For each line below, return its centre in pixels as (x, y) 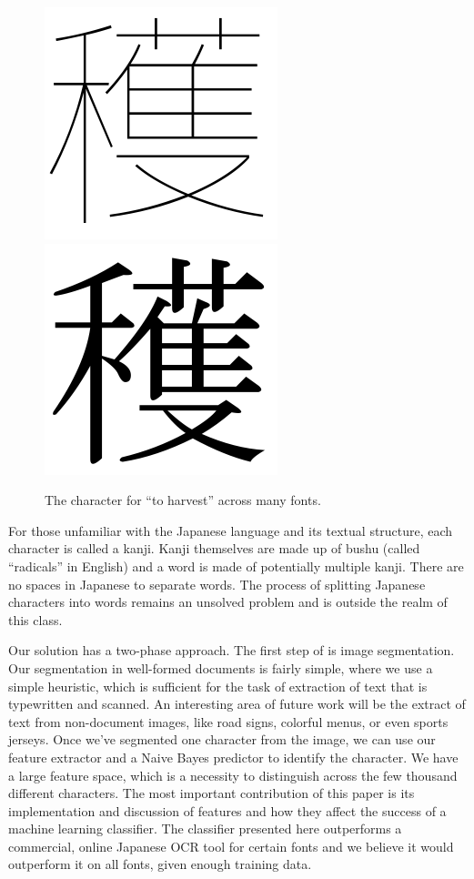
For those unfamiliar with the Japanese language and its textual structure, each (231, 530)
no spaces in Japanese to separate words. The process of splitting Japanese (217, 584)
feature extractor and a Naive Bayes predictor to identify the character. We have (233, 757)
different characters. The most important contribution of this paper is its (212, 793)
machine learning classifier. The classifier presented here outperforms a (205, 828)
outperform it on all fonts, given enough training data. (160, 864)
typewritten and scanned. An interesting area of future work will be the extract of (237, 704)
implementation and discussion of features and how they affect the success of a (227, 810)
